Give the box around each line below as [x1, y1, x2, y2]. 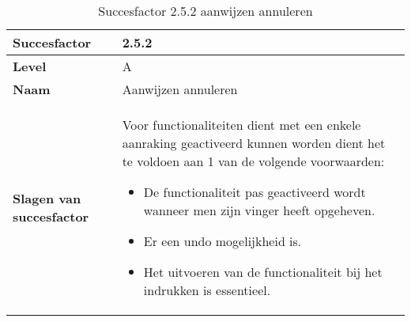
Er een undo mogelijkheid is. [143, 232, 302, 250]
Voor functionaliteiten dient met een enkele [122, 116, 361, 134]
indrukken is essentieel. [143, 281, 271, 299]
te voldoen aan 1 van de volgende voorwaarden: [122, 152, 385, 170]
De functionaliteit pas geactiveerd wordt [143, 183, 366, 201]
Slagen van [13, 189, 81, 207]
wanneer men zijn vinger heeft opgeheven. [143, 201, 375, 219]
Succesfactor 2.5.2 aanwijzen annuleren [98, 2, 313, 20]
